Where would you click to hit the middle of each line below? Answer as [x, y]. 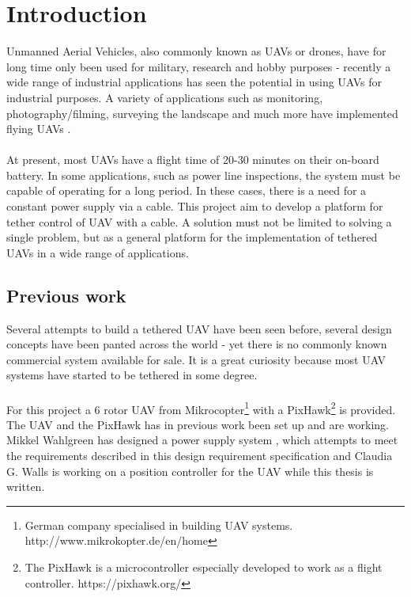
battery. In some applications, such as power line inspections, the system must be [204, 175]
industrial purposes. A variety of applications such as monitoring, [165, 97]
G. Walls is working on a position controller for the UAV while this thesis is [190, 471]
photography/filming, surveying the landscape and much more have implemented [202, 113]
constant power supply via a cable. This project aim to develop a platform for [195, 206]
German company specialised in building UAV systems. [159, 525]
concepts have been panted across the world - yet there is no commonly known [197, 344]
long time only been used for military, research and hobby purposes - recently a [199, 66]
